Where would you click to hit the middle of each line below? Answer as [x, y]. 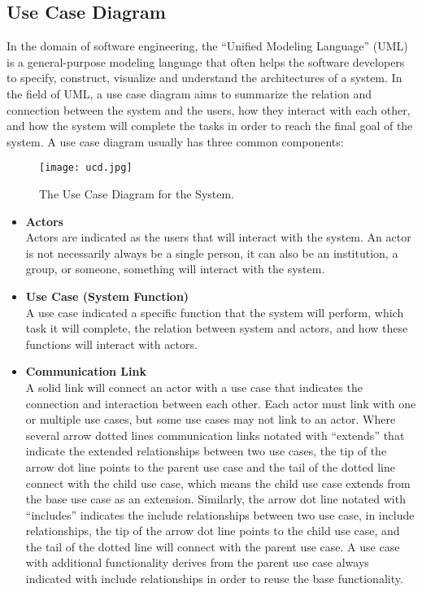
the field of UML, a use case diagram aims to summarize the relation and [189, 93]
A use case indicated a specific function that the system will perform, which [215, 312]
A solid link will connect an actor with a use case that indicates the [194, 387]
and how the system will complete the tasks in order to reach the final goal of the [210, 126]
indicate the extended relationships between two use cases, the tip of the [206, 451]
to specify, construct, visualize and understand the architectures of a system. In [204, 78]
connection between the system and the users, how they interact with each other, [209, 109]
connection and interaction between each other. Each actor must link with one [221, 403]
